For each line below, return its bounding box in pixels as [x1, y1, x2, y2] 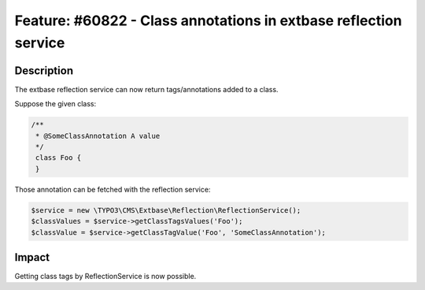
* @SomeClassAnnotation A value [35, 131, 161, 140]
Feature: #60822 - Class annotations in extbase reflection [14, 12, 402, 29]
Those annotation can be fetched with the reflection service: [14, 184, 211, 194]
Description [14, 64, 74, 77]
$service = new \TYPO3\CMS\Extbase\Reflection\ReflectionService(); [31, 206, 301, 214]
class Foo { [35, 154, 82, 162]
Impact [14, 251, 50, 264]
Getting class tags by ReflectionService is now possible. [14, 272, 197, 281]
